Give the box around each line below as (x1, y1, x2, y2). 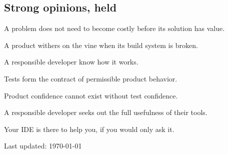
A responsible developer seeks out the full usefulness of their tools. (4, 107, 207, 117)
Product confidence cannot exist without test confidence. (4, 90, 178, 100)
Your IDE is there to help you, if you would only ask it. (4, 123, 174, 134)
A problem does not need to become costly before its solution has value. (4, 23, 225, 33)
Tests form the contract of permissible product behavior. (4, 73, 177, 83)
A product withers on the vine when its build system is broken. (4, 39, 198, 50)
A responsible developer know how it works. (4, 56, 138, 67)
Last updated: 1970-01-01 (4, 140, 82, 151)
